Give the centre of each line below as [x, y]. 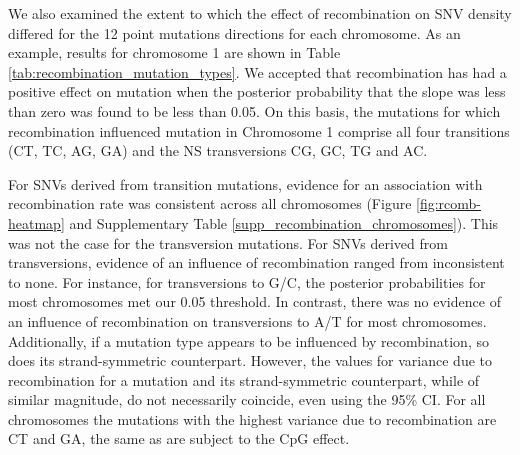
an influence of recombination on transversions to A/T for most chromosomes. [247, 320]
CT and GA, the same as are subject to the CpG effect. [179, 438]
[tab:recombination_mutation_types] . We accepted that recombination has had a [257, 71]
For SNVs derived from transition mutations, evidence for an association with [245, 183]
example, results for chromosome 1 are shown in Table [174, 52]
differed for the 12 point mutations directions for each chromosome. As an [234, 32]
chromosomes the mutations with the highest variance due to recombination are [252, 418]
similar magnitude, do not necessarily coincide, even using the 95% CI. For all [247, 399]
